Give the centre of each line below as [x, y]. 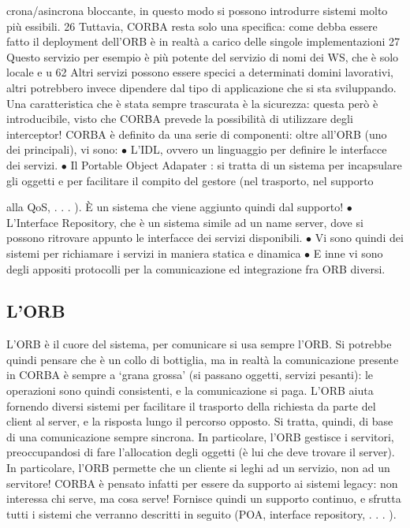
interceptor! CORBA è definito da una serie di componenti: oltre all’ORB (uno [197, 134]
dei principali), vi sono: [62, 149]
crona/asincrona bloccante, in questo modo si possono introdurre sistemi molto [197, 10]
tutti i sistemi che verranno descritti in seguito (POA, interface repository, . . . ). [201, 513]
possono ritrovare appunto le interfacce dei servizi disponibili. [155, 238]
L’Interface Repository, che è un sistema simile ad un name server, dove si [185, 222]
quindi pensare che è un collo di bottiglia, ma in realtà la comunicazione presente [203, 359]
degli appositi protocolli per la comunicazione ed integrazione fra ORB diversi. [196, 268]
